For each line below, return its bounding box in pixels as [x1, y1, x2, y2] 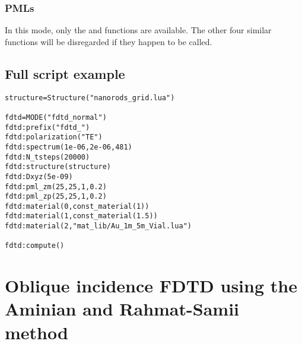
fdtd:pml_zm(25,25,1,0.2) [5, 182, 107, 191]
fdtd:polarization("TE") [5, 133, 103, 142]
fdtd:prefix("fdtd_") [5, 123, 90, 132]
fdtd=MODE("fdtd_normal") [5, 113, 107, 122]
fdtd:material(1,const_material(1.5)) [5, 212, 158, 221]
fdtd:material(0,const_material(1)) [5, 202, 150, 211]
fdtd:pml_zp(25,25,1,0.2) [5, 192, 107, 201]
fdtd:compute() [5, 241, 65, 250]
